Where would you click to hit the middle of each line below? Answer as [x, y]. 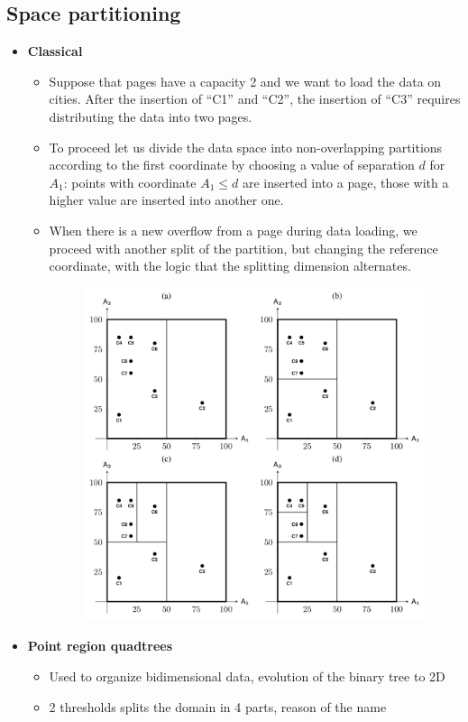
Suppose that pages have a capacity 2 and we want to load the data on [245, 81]
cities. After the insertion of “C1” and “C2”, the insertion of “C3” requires [255, 99]
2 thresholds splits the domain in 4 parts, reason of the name [218, 706]
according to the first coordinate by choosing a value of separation [232, 165]
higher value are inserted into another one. [166, 200]
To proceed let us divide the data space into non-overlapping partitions [246, 147]
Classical [55, 51]
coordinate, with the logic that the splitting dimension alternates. [230, 266]
